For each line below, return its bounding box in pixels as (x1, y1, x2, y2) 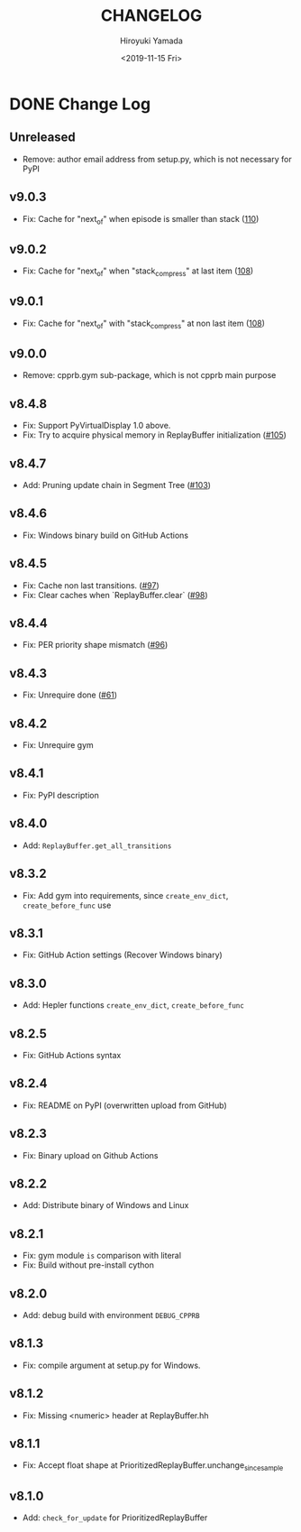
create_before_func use (22, 900, 112, 910)
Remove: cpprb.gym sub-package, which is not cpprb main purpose (22, 370, 277, 381)
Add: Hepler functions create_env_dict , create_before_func (22, 1000, 245, 1011)
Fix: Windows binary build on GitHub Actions (22, 530, 189, 540)
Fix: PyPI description (22, 789, 99, 800)
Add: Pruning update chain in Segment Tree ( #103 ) (22, 480, 212, 491)
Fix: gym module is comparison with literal (22, 1251, 182, 1261)
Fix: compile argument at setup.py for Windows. (22, 1360, 201, 1370)
